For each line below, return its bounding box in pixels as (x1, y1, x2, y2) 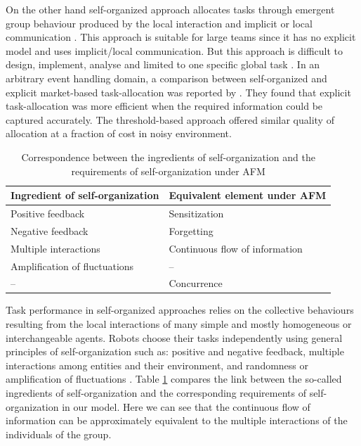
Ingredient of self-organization (11, 188, 159, 203)
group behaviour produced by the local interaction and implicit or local (6, 15, 313, 30)
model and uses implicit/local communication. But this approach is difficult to (6, 43, 343, 58)
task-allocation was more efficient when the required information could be (6, 98, 323, 113)
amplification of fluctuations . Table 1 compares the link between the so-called (6, 371, 342, 386)
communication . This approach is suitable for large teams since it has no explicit (6, 30, 356, 44)
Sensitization (169, 205, 224, 220)
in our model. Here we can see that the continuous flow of (62, 399, 310, 414)
